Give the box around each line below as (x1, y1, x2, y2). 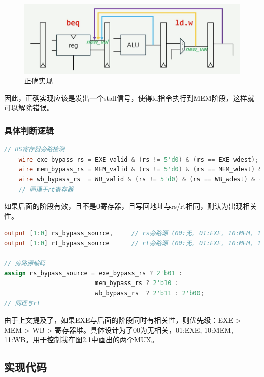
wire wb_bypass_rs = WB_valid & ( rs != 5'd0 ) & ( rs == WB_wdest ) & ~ (18, 176, 262, 183)
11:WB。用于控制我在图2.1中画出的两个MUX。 (4, 334, 158, 345)
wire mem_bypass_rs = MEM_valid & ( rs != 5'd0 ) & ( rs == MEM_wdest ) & (18, 166, 262, 173)
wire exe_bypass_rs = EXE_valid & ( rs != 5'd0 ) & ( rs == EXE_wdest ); (18, 155, 259, 163)
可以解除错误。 (4, 102, 54, 113)
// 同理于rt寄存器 (18, 185, 73, 193)
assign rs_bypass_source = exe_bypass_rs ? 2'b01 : (4, 269, 182, 277)
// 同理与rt (4, 299, 41, 307)
